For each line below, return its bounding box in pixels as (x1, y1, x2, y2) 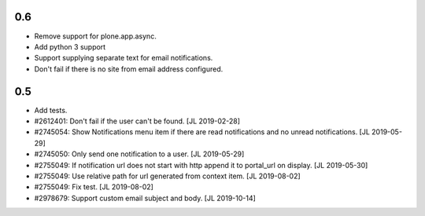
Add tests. (34, 105, 68, 115)
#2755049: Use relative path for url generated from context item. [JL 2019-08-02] (34, 171, 301, 181)
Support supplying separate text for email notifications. (34, 53, 213, 63)
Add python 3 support (34, 42, 106, 51)
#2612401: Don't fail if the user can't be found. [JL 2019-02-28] (34, 116, 240, 126)
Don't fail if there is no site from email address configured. (34, 64, 224, 74)
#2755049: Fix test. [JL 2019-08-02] (34, 182, 153, 192)
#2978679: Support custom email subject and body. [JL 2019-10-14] (34, 193, 256, 203)
